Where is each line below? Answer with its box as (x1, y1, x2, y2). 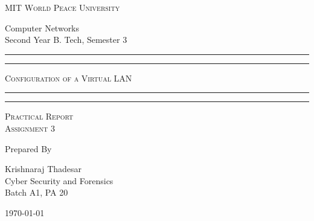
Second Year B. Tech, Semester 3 (5, 33, 127, 46)
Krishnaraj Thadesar (5, 162, 82, 175)
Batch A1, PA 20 (5, 186, 68, 199)
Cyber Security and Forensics (5, 174, 114, 187)
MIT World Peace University (5, 1, 120, 13)
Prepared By (5, 142, 52, 155)
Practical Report (5, 110, 74, 123)
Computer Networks (5, 21, 80, 34)
